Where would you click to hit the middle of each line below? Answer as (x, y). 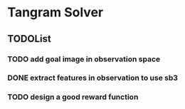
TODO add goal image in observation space (84, 59)
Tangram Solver (55, 12)
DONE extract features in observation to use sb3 (93, 78)
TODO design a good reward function (73, 97)
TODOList (29, 39)
